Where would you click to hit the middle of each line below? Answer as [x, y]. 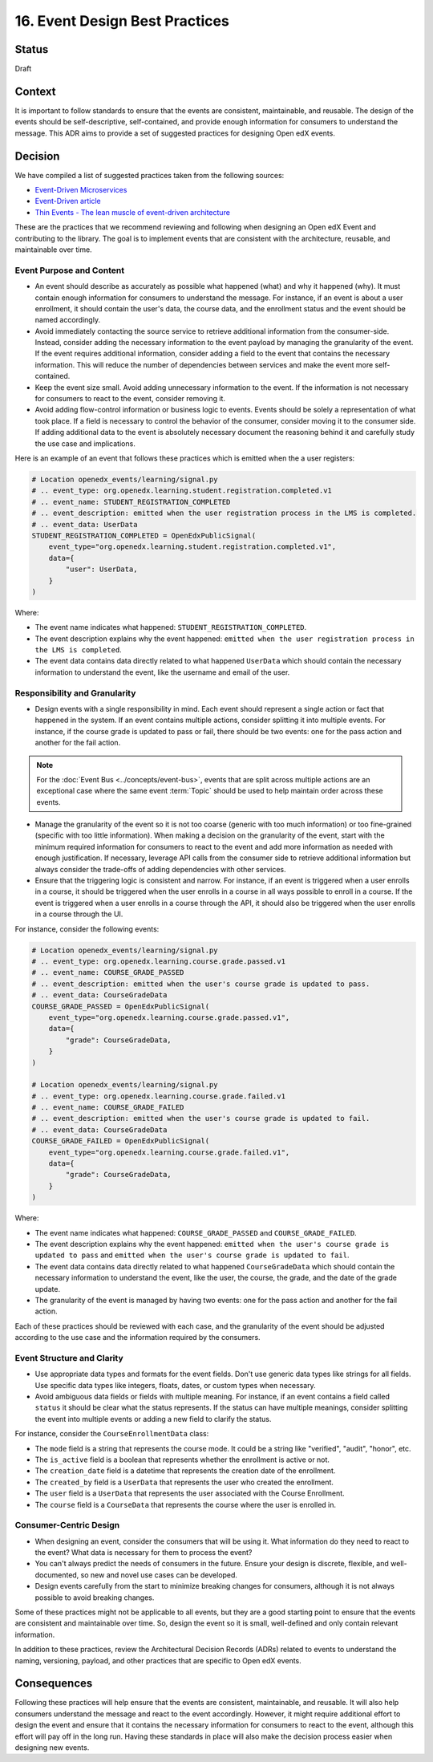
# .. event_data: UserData [85, 524]
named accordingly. [67, 320]
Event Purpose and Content [69, 270]
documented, [57, 1575]
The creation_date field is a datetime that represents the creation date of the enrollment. [185, 1471]
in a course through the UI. [79, 914]
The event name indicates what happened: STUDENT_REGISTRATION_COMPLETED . [171, 627]
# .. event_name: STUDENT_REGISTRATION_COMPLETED [131, 502]
